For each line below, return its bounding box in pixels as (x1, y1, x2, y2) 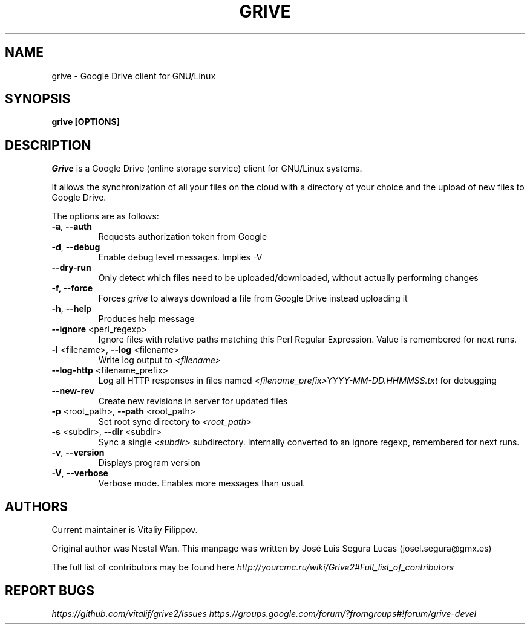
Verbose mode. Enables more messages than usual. (98, 478, 306, 489)
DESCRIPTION (5, 137, 91, 153)
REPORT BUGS (5, 582, 94, 598)
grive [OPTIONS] (51, 117, 120, 127)
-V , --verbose (51, 468, 108, 479)
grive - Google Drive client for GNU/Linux (51, 70, 216, 81)
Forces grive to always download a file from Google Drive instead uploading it (98, 293, 408, 304)
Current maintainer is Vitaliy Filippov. (51, 524, 198, 535)
